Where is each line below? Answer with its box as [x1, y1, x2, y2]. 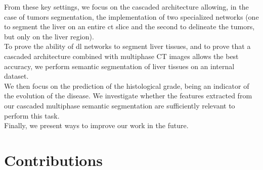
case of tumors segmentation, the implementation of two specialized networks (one [4, 11, 259, 22]
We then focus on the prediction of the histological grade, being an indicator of [4, 80, 249, 91]
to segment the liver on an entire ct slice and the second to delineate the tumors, [4, 21, 255, 32]
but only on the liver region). [4, 31, 94, 41]
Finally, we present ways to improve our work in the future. [4, 120, 189, 131]
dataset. [4, 71, 29, 81]
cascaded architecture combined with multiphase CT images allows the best [4, 50, 239, 61]
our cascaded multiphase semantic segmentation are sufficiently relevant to [4, 100, 235, 110]
